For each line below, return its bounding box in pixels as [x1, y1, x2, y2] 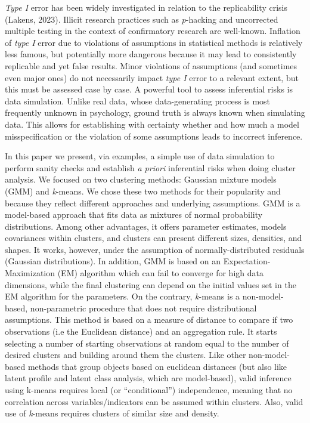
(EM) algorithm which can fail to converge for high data [57, 267, 263, 279]
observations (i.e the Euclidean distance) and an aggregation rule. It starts [5, 325, 277, 338]
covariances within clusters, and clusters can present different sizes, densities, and [5, 231, 302, 244]
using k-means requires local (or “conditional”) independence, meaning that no [5, 384, 293, 396]
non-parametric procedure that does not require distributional [30, 301, 257, 314]
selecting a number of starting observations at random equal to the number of [5, 336, 289, 349]
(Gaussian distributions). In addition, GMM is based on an [5, 255, 221, 267]
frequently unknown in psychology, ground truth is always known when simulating [5, 106, 305, 119]
